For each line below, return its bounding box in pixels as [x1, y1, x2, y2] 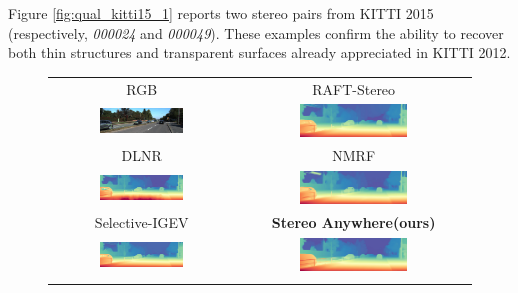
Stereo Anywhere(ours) [271, 212, 436, 233]
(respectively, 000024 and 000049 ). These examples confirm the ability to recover [8, 22, 504, 43]
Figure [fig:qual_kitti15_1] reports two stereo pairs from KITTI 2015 [8, 3, 434, 23]
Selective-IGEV [94, 212, 189, 233]
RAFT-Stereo [312, 78, 396, 99]
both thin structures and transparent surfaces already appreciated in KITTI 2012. [8, 42, 511, 63]
